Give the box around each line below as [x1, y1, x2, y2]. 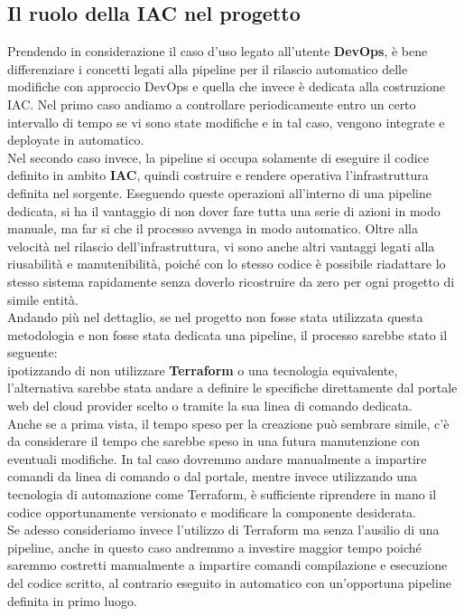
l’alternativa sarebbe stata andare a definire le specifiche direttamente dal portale [7, 378, 458, 397]
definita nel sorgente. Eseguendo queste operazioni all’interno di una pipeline [7, 183, 432, 202]
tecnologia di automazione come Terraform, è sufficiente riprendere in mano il [7, 485, 437, 504]
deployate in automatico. [7, 130, 144, 149]
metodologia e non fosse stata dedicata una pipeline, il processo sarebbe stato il [7, 325, 448, 344]
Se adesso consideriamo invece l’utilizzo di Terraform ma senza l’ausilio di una [7, 520, 440, 539]
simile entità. [7, 289, 79, 308]
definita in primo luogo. [7, 591, 137, 610]
